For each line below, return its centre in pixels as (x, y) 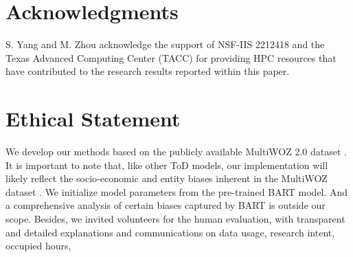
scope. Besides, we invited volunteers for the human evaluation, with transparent (175, 219)
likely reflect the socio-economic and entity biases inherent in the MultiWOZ (167, 178)
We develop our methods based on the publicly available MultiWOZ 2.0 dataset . (176, 152)
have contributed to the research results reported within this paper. (148, 71)
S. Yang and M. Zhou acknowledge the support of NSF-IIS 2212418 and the (165, 44)
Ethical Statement (93, 119)
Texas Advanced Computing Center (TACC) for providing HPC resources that (171, 57)
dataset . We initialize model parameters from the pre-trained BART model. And (177, 191)
